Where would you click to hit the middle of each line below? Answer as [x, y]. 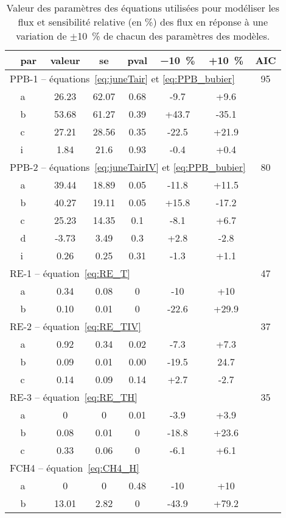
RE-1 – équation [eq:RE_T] [70, 273]
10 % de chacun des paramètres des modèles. [174, 36]
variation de [41, 36]
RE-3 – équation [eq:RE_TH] [74, 397]
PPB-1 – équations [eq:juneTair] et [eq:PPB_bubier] [122, 78]
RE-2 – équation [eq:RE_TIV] [75, 326]
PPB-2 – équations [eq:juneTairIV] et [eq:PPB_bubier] [128, 167]
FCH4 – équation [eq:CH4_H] [75, 468]
